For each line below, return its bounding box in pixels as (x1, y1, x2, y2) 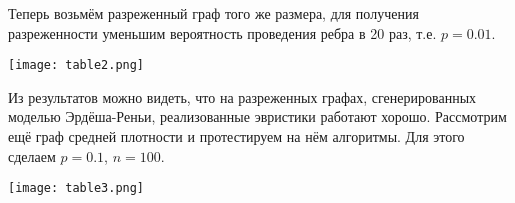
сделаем (8, 145, 56, 166)
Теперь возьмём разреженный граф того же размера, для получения (8, 3, 419, 23)
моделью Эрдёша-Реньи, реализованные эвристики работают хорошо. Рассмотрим (8, 106, 507, 127)
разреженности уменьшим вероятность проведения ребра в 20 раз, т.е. (8, 22, 437, 43)
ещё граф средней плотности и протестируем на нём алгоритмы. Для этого (8, 126, 465, 147)
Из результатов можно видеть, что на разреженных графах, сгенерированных (8, 86, 477, 107)
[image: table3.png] (8, 181, 145, 196)
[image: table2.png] (8, 58, 145, 73)
